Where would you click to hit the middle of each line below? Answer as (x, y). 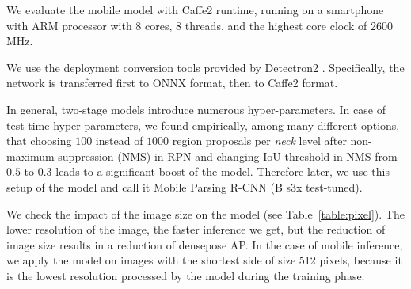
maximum (30, 156)
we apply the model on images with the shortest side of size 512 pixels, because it (204, 260)
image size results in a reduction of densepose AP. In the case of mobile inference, (205, 244)
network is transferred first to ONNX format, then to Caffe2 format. (172, 83)
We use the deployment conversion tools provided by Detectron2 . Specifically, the (205, 67)
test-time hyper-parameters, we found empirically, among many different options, (203, 125)
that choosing (39, 141)
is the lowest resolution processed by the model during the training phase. (186, 275)
